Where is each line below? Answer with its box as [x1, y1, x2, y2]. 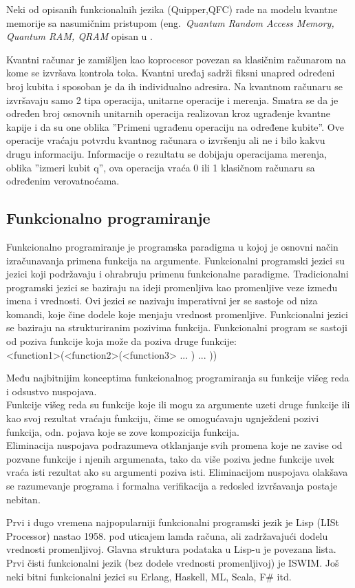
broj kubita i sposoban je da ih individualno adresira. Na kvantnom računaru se [6, 78, 343, 93]
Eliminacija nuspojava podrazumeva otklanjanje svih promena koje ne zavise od [6, 438, 343, 452]
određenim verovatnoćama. [6, 174, 120, 188]
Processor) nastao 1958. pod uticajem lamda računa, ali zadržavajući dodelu [6, 528, 328, 543]
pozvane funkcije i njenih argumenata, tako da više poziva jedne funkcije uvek [6, 451, 334, 465]
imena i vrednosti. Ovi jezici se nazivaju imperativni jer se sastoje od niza [6, 293, 318, 308]
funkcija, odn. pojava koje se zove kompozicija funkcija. [6, 424, 239, 439]
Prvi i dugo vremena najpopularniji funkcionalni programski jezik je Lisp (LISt [6, 515, 340, 529]
